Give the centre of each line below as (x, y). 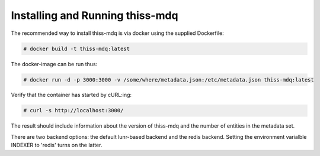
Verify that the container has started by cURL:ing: (71, 95)
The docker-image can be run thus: (54, 64)
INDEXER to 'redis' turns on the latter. (57, 145)
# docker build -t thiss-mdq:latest (77, 48)
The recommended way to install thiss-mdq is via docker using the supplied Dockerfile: (118, 33)
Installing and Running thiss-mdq (95, 15)
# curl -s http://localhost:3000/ (73, 110)
